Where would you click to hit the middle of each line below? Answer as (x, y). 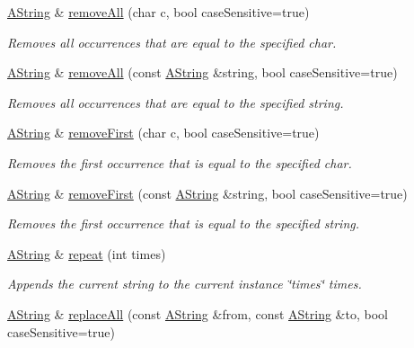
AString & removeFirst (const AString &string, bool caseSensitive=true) (207, 193)
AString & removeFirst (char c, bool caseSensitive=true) (163, 133)
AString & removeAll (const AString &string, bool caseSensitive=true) (203, 72)
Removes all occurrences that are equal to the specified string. (176, 102)
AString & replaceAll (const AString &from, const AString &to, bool (198, 313)
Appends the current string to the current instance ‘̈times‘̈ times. (185, 284)
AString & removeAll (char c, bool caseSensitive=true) (159, 12)
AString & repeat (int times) (87, 253)
